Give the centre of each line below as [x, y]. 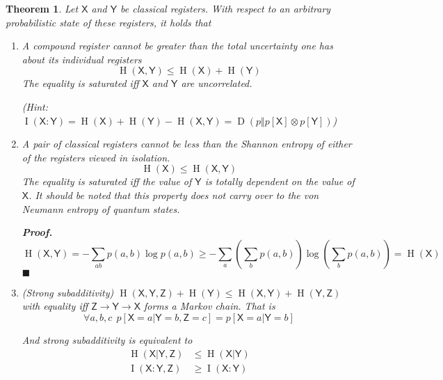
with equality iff [55, 306]
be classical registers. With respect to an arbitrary [226, 8]
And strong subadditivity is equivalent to [107, 339]
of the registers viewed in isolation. [96, 157]
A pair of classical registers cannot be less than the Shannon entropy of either [187, 144]
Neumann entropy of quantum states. [101, 208]
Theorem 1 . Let [42, 8]
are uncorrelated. [217, 83]
